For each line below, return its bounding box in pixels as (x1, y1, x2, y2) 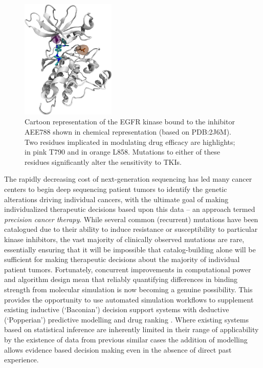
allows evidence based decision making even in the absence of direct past (4, 344, 232, 355)
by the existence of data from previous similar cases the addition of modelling (4, 334, 248, 344)
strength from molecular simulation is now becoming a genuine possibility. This (4, 284, 253, 294)
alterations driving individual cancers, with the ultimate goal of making (4, 193, 229, 204)
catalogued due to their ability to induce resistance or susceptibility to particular (4, 224, 258, 234)
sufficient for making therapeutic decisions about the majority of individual (4, 254, 240, 265)
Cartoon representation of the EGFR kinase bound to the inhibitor (25, 116, 235, 127)
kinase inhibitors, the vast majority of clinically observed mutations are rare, (4, 234, 245, 244)
